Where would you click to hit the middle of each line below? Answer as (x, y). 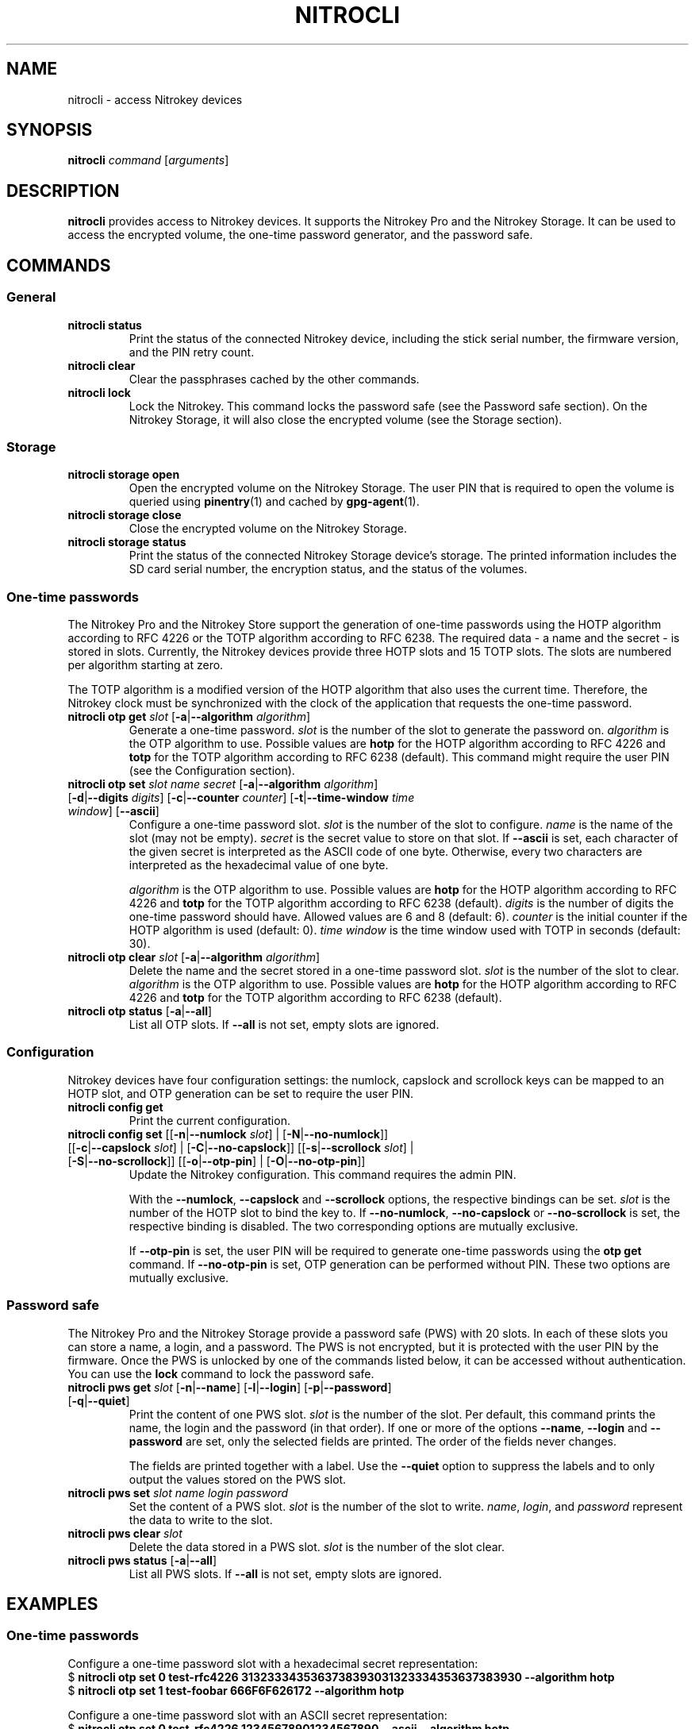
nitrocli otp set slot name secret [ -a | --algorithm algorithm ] (223, 784)
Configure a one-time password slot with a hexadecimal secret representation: (273, 1663)
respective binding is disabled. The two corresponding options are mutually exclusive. (353, 1226)
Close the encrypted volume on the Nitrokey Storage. (268, 529)
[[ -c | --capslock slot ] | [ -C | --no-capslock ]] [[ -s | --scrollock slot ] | (241, 1147)
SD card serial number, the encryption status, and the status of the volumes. (328, 569)
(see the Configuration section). (212, 770)
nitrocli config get (115, 1107)
